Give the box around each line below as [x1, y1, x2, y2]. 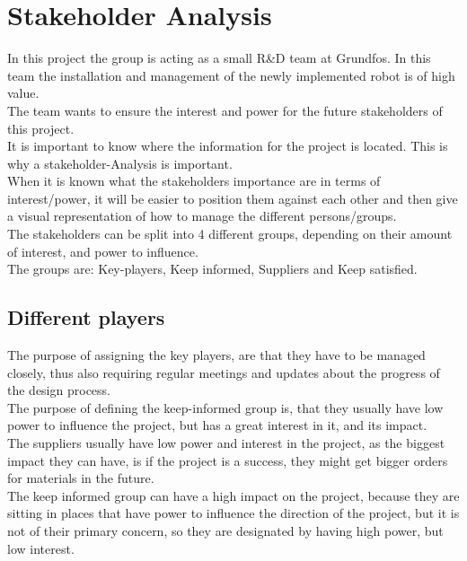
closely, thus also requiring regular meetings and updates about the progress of [7, 363, 440, 381]
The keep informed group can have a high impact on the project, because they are [7, 486, 460, 504]
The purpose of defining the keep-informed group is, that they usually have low [7, 398, 444, 416]
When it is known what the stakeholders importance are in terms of [7, 171, 381, 190]
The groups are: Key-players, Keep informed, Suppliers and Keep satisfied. [7, 259, 418, 278]
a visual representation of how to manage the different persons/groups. [7, 206, 397, 225]
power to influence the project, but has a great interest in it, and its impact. [7, 416, 427, 434]
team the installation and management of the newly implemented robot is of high [7, 66, 455, 84]
